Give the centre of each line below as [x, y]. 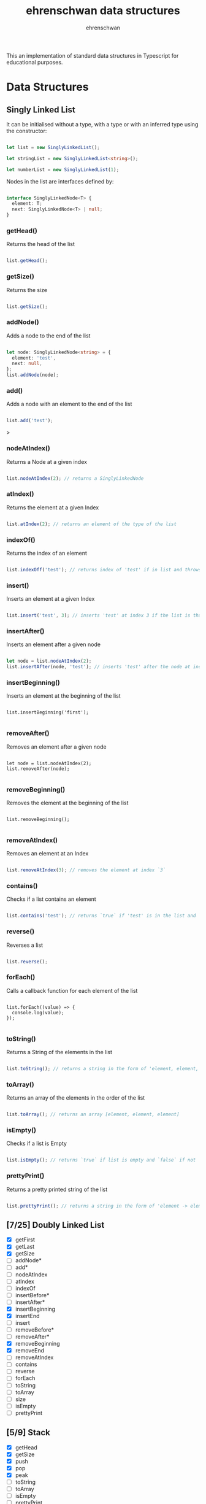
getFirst [25, 1240]
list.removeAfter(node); [38, 769]
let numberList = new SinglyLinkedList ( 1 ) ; [63, 169]
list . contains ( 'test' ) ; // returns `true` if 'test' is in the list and [101, 916]
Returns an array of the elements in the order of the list [76, 1098]
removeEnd [30, 1351]
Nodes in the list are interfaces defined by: [60, 181]
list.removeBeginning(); [38, 819]
